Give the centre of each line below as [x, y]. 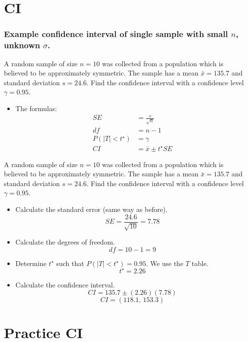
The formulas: [36, 108]
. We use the [165, 263]
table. [200, 263]
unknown [22, 45]
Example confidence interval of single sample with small [116, 34]
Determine [31, 263]
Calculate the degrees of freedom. [65, 242]
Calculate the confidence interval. [65, 284]
